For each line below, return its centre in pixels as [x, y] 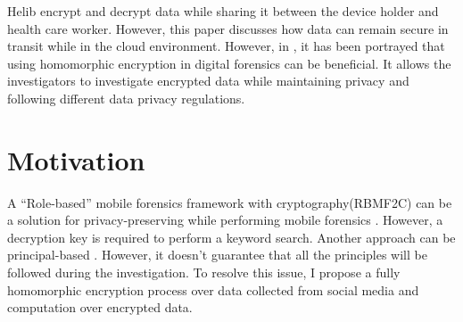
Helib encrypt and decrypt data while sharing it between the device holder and [223, 11]
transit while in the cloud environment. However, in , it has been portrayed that [226, 46]
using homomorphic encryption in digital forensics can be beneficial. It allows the [229, 63]
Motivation [76, 159]
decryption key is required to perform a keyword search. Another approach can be [231, 237]
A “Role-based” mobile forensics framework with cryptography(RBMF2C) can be [230, 202]
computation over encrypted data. [100, 307]
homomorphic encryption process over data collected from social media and [213, 289]
